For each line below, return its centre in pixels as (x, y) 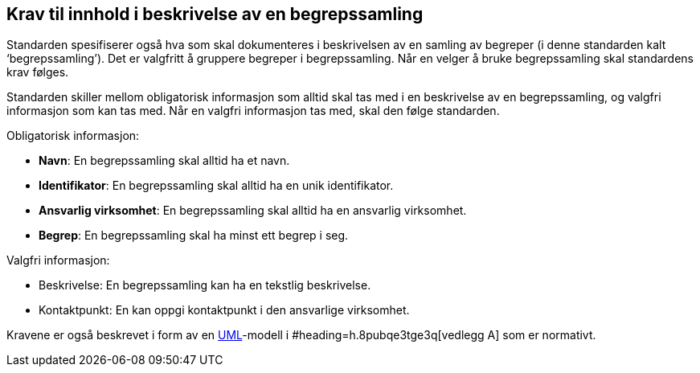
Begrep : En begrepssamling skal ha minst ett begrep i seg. (194, 236)
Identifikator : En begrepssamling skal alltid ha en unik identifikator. (216, 186)
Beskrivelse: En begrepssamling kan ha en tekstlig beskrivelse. (205, 285)
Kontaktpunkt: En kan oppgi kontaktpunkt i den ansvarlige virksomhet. (224, 310)
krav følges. (38, 72)
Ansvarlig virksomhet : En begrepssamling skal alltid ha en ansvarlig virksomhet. (253, 211)
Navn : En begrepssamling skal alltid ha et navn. (164, 161)
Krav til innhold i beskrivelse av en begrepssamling (215, 14)
